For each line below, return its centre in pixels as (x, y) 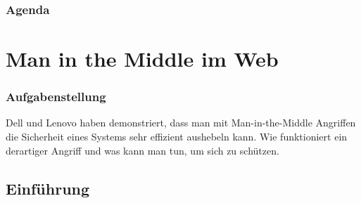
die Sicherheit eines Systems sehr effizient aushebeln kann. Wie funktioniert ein (177, 137)
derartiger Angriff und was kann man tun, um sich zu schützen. (142, 150)
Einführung (48, 188)
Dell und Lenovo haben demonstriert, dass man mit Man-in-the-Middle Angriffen (181, 123)
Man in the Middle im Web (142, 59)
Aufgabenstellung (56, 97)
